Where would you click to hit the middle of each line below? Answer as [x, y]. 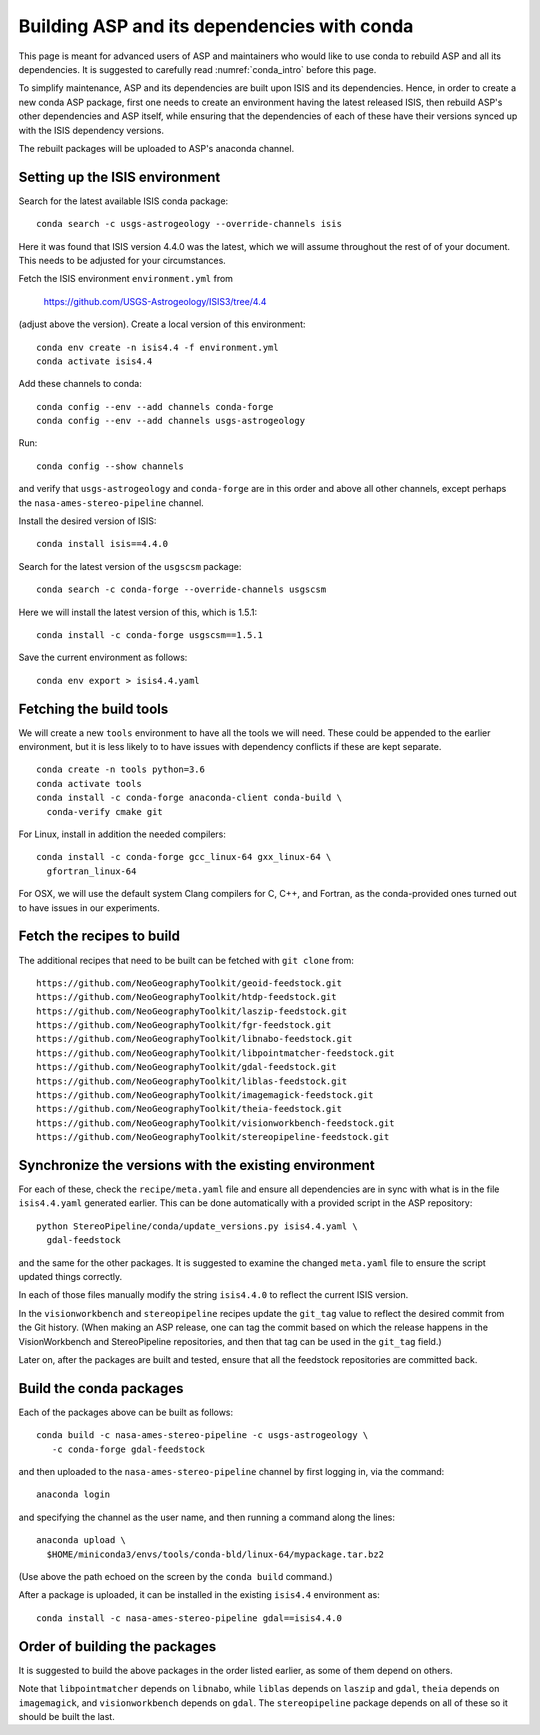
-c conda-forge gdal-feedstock [128, 1449]
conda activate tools [89, 783]
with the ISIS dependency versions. [91, 130]
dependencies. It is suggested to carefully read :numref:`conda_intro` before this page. [197, 69]
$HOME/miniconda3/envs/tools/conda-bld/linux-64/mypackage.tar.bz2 [215, 1554]
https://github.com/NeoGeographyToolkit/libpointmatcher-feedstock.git [215, 1053]
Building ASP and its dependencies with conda [216, 26]
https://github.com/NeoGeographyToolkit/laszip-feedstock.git [192, 1011]
